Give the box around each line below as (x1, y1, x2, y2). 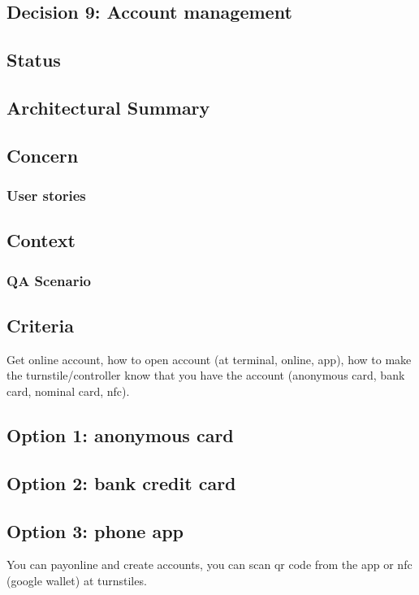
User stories (6, 185, 86, 206)
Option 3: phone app (6, 518, 184, 543)
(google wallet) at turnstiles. (6, 571, 147, 588)
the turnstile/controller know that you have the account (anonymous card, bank (6, 367, 405, 384)
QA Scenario (6, 270, 92, 290)
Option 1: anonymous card (6, 422, 234, 447)
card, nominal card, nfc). (6, 382, 130, 399)
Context (6, 228, 76, 253)
